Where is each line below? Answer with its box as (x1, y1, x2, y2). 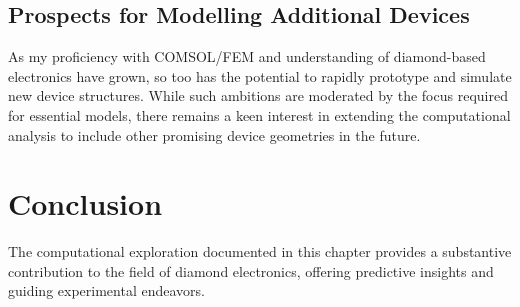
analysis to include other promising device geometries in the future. (8, 124, 421, 145)
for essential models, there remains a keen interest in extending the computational (8, 104, 511, 125)
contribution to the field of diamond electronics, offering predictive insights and (8, 260, 494, 281)
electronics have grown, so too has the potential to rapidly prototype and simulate (8, 65, 512, 86)
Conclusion (8, 183, 163, 224)
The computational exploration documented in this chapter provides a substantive (8, 241, 512, 262)
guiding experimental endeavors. (8, 280, 205, 301)
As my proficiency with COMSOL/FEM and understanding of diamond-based (8, 46, 486, 67)
